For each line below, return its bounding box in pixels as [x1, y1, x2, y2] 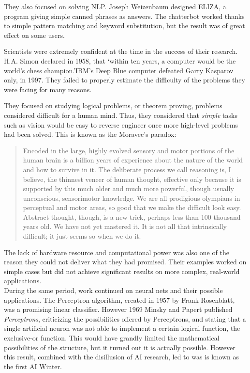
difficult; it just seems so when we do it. [23, 231, 141, 241]
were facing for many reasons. [4, 84, 92, 94]
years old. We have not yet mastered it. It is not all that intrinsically [23, 221, 227, 231]
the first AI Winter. [4, 361, 62, 371]
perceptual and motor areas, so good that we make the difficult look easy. [23, 202, 241, 212]
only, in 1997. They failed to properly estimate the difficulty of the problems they [4, 75, 245, 85]
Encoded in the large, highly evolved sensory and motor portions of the [23, 145, 235, 155]
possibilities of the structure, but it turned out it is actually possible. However [4, 342, 235, 352]
